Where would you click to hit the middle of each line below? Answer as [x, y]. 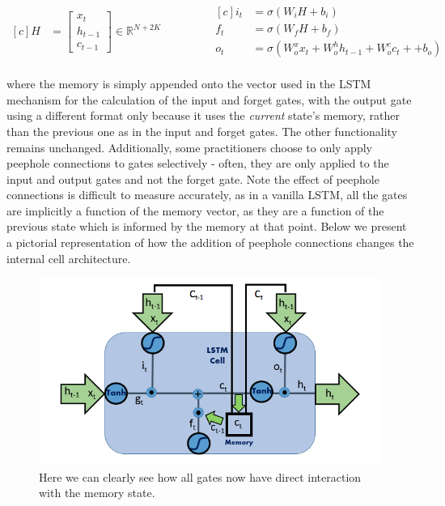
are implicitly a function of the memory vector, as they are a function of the [195, 210]
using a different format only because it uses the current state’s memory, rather [203, 115]
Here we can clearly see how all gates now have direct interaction [200, 476]
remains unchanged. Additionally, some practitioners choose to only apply [189, 147]
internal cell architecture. [69, 258]
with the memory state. [97, 493]
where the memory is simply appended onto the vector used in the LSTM [189, 84]
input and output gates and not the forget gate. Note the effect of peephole [193, 179]
